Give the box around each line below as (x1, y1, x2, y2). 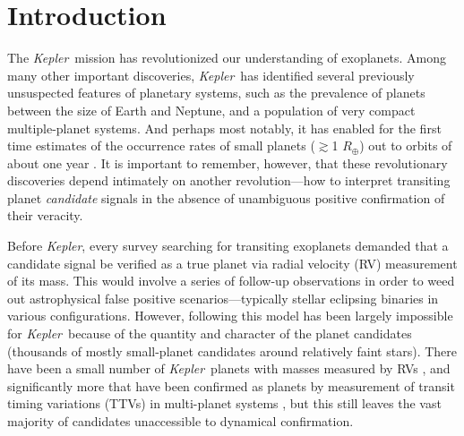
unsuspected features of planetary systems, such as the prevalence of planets (7, 83, 425, 102)
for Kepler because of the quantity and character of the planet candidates (7, 324, 412, 343)
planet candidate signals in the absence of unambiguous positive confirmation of (7, 188, 445, 207)
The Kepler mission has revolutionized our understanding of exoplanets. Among (7, 48, 447, 67)
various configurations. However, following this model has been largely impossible (7, 306, 453, 325)
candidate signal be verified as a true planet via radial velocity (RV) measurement (7, 253, 458, 272)
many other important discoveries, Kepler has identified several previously (7, 65, 415, 84)
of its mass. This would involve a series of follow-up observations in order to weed (7, 271, 455, 290)
